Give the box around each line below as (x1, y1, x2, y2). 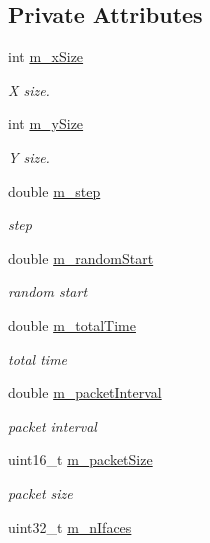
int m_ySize (8, 113, 84, 134)
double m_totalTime (8, 314, 136, 335)
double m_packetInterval (8, 382, 162, 403)
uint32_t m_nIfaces (8, 516, 132, 537)
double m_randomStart (8, 247, 154, 268)
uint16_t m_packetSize (8, 449, 153, 470)
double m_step (8, 180, 101, 201)
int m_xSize (8, 46, 84, 67)
